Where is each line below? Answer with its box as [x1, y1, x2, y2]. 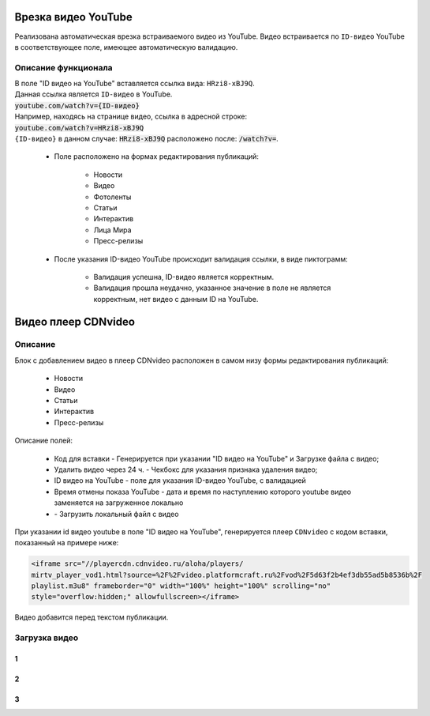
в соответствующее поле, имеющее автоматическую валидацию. [14, 42, 238, 51]
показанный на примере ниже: [14, 538, 119, 548]
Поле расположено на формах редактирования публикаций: [54, 152, 260, 161]
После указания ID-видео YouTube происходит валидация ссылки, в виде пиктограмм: [54, 254, 349, 264]
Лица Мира [93, 225, 132, 235]
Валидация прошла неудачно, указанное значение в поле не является [93, 283, 331, 292]
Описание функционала [14, 62, 114, 73]
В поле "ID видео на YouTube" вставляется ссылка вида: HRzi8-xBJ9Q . [14, 79, 256, 89]
